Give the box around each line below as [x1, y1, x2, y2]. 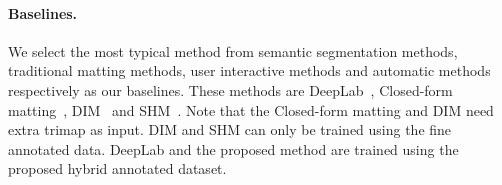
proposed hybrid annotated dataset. [8, 158, 227, 179]
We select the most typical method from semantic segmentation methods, [8, 40, 458, 61]
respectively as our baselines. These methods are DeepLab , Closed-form [8, 79, 453, 100]
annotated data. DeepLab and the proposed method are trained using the [8, 138, 459, 159]
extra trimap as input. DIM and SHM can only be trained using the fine [8, 119, 452, 140]
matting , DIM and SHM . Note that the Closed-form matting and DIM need [8, 99, 494, 120]
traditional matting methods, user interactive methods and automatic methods [8, 60, 491, 81]
